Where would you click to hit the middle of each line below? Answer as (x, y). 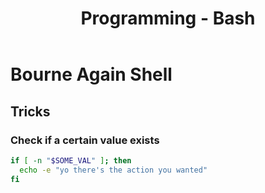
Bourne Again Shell (91, 74)
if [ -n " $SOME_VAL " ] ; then (71, 160)
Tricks (30, 111)
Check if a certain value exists (85, 140)
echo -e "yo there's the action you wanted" (113, 170)
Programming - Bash (168, 18)
